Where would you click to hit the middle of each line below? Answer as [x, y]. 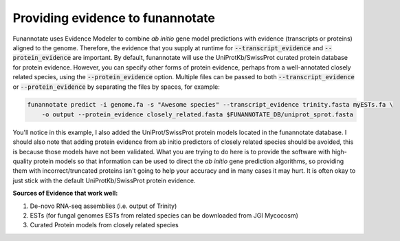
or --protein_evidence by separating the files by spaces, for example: [116, 87]
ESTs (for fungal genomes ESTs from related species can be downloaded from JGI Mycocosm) [164, 215]
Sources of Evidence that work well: [65, 193]
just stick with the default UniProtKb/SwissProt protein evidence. [104, 180]
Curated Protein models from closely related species [104, 225]
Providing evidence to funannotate [114, 18]
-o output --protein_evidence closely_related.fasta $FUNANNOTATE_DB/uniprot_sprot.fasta [198, 114]
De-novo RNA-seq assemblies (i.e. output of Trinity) [103, 206]
